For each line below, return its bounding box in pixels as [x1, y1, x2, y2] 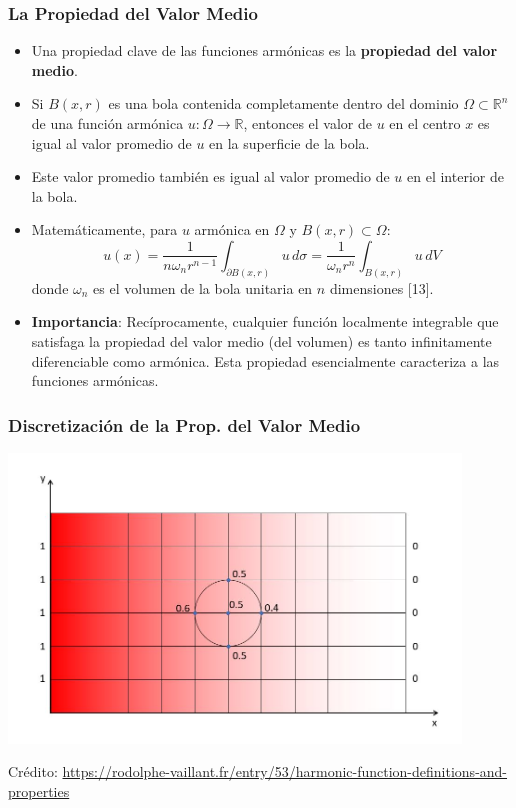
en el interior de [407, 166, 504, 187]
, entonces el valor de [243, 113, 372, 133]
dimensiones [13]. [329, 277, 434, 298]
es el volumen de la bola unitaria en [93, 277, 313, 298]
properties [8, 781, 70, 801]
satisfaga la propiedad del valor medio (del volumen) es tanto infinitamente [31, 331, 492, 352]
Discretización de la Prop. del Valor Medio [8, 412, 361, 437]
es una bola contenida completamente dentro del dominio [108, 93, 459, 114]
